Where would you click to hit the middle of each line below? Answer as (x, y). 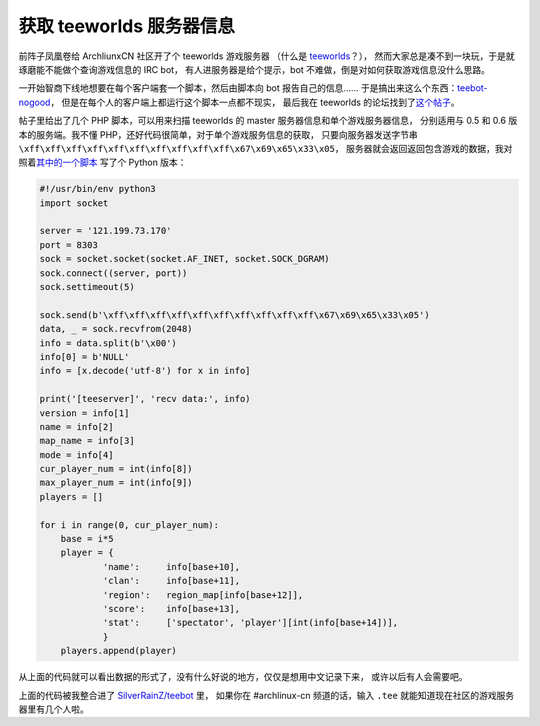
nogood (34, 102)
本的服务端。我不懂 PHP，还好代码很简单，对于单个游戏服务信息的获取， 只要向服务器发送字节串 (218, 134)
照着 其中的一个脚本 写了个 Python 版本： (102, 162)
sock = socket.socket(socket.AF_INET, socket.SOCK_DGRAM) (184, 259)
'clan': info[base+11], (171, 581)
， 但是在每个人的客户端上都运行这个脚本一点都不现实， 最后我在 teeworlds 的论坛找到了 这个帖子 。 (255, 102)
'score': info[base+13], (171, 608)
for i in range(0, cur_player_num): (129, 524)
